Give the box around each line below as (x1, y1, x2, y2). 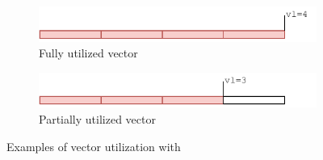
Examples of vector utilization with (6, 137, 181, 154)
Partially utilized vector (39, 111, 156, 128)
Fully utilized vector (39, 44, 138, 61)
